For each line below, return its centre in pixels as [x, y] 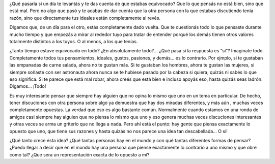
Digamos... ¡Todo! [28, 86]
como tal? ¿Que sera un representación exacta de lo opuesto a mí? [79, 154]
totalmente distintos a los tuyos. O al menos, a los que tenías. [74, 41]
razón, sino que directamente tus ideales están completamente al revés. [85, 18]
